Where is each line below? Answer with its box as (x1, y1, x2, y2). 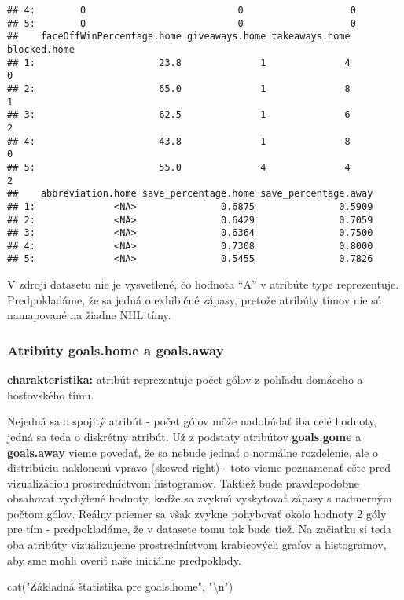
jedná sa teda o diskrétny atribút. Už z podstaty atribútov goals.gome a (7, 428, 362, 444)
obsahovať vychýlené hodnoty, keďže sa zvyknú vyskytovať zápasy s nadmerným (7, 490, 392, 506)
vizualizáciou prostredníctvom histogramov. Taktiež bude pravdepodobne (7, 474, 359, 491)
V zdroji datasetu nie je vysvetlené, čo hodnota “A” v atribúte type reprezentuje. (7, 276, 399, 293)
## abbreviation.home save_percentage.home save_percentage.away (7, 188, 373, 200)
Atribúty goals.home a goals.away (7, 340, 224, 359)
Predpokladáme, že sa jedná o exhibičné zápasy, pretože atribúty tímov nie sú (7, 291, 382, 307)
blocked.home (7, 43, 75, 55)
